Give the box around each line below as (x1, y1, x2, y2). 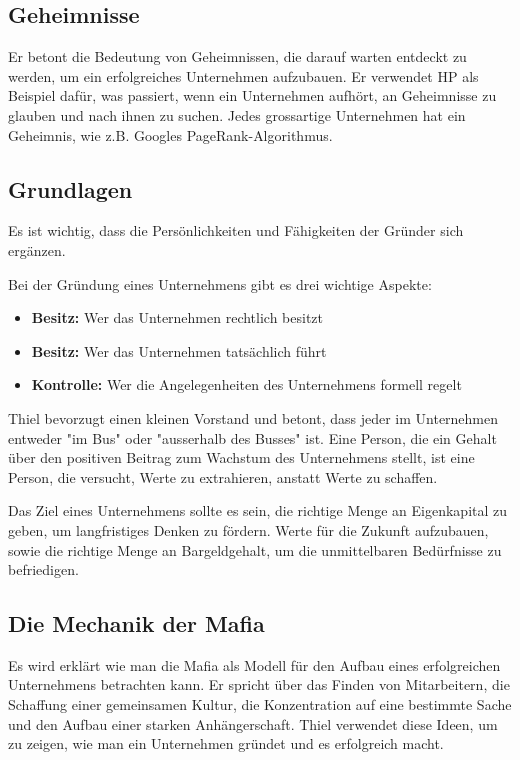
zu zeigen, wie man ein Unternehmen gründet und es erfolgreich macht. (8, 733, 444, 754)
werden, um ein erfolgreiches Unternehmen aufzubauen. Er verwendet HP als (8, 65, 479, 86)
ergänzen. (8, 239, 66, 260)
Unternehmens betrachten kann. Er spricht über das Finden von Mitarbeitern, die (8, 674, 510, 695)
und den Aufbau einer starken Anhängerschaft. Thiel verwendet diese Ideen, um (8, 713, 498, 734)
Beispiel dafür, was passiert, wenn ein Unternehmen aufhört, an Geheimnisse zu (8, 85, 497, 106)
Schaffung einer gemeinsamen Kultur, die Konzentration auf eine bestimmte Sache (8, 694, 512, 715)
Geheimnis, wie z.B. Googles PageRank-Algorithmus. (8, 124, 333, 145)
